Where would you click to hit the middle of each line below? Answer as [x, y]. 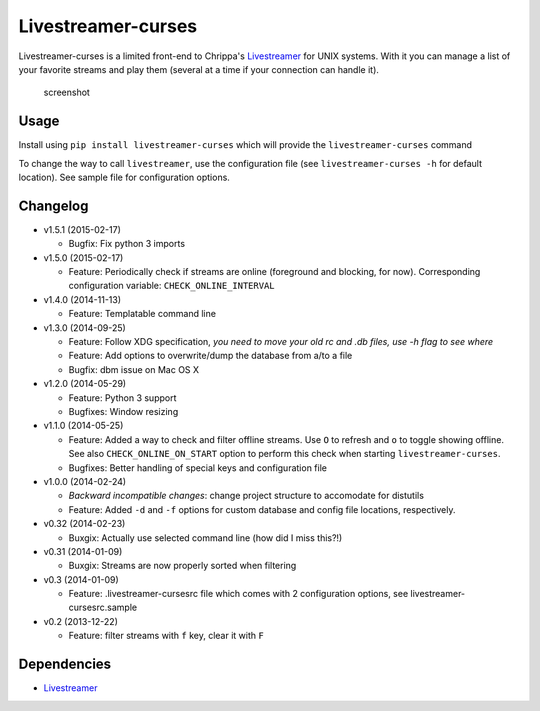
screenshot [66, 92]
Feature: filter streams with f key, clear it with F [166, 636]
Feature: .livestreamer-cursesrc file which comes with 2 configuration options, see [238, 594]
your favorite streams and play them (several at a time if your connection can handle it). [199, 69]
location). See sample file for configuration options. [124, 177]
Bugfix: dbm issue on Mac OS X [134, 369]
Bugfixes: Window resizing [123, 411]
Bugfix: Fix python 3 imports [126, 244]
